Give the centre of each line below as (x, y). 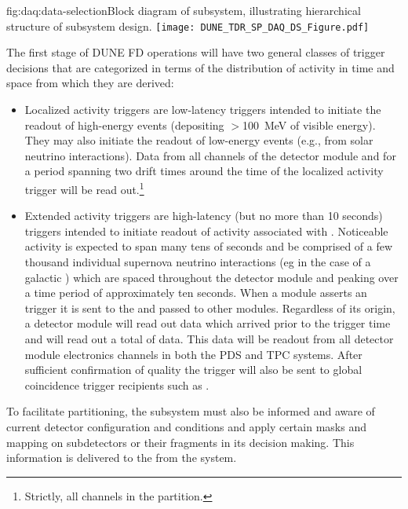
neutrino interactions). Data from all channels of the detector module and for (210, 155)
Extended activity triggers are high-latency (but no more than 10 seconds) (204, 216)
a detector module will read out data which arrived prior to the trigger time (208, 323)
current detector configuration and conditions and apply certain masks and (186, 426)
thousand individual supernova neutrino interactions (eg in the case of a (198, 262)
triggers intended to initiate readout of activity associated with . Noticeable (206, 231)
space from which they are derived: (90, 83)
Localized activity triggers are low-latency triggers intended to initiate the (203, 110)
